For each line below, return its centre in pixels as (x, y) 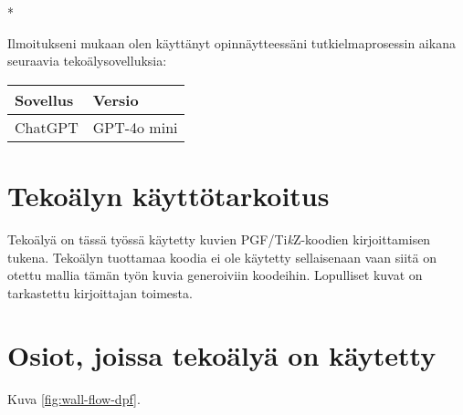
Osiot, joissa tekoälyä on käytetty (222, 355)
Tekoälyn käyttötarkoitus (168, 195)
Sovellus (44, 99)
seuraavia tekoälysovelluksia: (87, 61)
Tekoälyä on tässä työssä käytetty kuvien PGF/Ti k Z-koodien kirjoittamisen (219, 239)
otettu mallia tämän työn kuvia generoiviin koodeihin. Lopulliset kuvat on (215, 275)
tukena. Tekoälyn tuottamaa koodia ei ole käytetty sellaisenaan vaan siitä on (222, 257)
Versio (116, 99)
